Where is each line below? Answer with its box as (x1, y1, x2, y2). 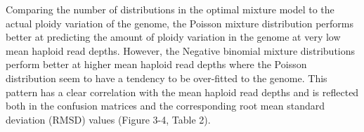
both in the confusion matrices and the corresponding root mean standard (6, 98, 325, 113)
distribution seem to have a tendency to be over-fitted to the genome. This (6, 70, 327, 85)
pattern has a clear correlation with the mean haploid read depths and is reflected (6, 84, 359, 99)
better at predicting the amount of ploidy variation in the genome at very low (6, 29, 341, 44)
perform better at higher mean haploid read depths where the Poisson (6, 57, 307, 72)
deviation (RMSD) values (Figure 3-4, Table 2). (6, 112, 211, 126)
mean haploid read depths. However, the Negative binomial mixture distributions (6, 43, 356, 58)
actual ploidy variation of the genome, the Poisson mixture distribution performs (6, 15, 354, 30)
